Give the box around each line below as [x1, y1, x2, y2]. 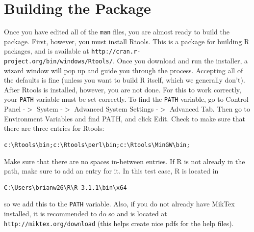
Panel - [4, 104, 25, 114]
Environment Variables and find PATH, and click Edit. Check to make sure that [4, 113, 246, 123]
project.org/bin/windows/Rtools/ [4, 58, 113, 65]
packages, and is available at [4, 46, 89, 56]
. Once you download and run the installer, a [112, 56, 248, 66]
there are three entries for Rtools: [4, 123, 104, 133]
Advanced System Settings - [74, 104, 158, 114]
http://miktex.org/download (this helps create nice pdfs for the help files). [4, 218, 234, 228]
